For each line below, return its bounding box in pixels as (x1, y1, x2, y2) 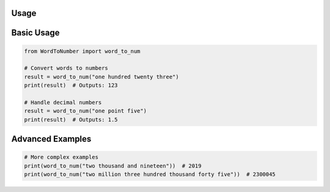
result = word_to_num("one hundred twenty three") (24, 73, 180, 80)
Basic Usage (11, 28, 60, 38)
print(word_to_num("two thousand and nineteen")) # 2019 (24, 162, 202, 169)
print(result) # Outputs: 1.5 (24, 116, 119, 123)
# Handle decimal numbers (24, 98, 102, 106)
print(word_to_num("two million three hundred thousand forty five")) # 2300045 (24, 171, 276, 178)
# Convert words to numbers (24, 65, 108, 72)
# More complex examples (24, 153, 99, 161)
